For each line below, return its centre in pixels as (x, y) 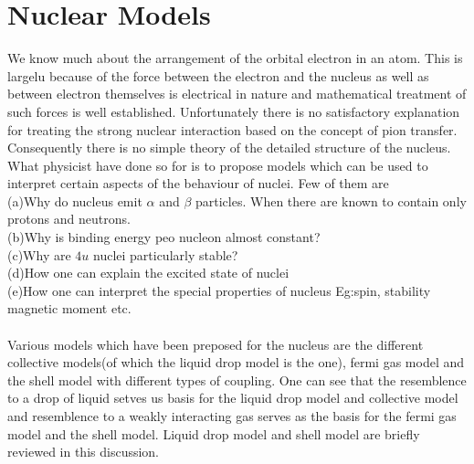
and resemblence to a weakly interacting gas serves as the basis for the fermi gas (232, 416)
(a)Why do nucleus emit (75, 200)
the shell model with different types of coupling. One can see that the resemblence (237, 380)
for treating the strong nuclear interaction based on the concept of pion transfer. (232, 129)
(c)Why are (39, 254)
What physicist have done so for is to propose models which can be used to (218, 165)
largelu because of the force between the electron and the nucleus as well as (218, 75)
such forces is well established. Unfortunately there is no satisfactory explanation (234, 111)
